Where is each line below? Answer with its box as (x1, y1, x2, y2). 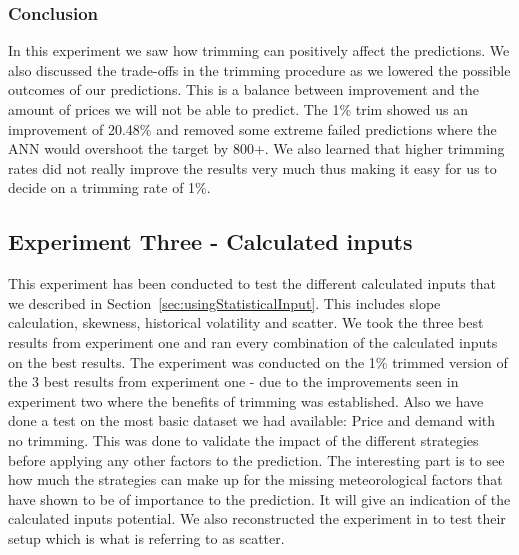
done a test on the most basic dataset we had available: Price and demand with (8, 410, 496, 431)
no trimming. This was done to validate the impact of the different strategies (8, 429, 479, 450)
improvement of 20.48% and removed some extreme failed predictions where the (8, 118, 497, 139)
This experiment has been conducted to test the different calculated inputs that (8, 273, 497, 294)
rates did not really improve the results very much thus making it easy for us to (8, 157, 497, 178)
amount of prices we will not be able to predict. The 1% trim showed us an (8, 99, 468, 119)
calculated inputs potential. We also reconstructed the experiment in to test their (8, 508, 506, 529)
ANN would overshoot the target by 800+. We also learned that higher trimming (8, 138, 505, 159)
